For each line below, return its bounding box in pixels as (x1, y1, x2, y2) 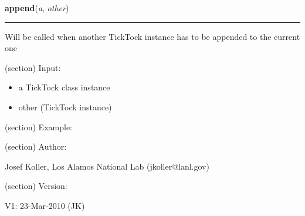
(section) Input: (5, 61, 61, 73)
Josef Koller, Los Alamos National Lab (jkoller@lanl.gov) (5, 160, 209, 172)
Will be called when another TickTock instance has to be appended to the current (5, 30, 300, 42)
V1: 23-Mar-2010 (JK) (5, 199, 85, 211)
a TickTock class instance (18, 81, 110, 93)
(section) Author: (5, 140, 67, 153)
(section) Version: (5, 180, 67, 192)
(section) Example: (5, 120, 72, 133)
